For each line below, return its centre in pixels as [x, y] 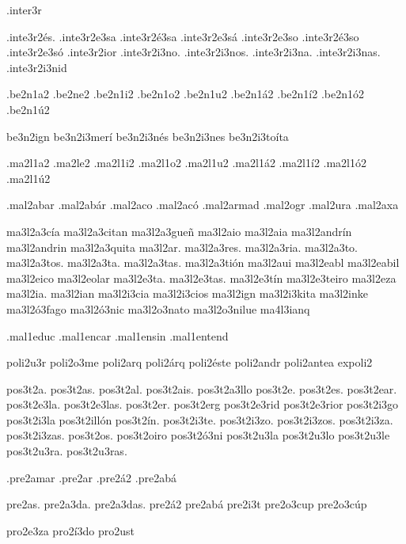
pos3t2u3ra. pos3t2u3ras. [67, 451]
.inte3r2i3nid [37, 67]
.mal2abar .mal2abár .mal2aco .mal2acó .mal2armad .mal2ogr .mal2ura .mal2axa [203, 205]
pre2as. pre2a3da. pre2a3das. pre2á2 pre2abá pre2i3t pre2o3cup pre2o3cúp [187, 504]
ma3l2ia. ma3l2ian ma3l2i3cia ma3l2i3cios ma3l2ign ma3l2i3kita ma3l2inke [188, 293]
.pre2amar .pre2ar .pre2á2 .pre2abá [91, 477]
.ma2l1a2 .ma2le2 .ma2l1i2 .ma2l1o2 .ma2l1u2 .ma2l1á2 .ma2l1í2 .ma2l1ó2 [186, 163]
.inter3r [24, 10]
